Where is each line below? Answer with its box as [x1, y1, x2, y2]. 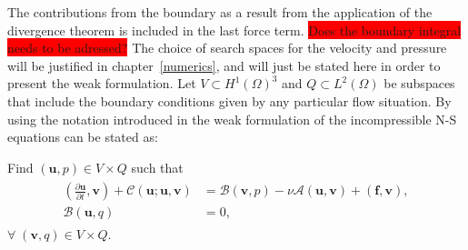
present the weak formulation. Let [7, 74, 196, 93]
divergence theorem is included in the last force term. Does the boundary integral [7, 20, 462, 39]
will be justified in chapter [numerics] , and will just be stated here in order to [7, 55, 441, 75]
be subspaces [383, 74, 455, 93]
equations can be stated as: [7, 127, 158, 146]
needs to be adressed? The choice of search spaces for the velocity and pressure [7, 38, 447, 57]
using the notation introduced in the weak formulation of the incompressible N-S [7, 109, 457, 128]
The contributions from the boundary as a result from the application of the [7, 3, 433, 21]
